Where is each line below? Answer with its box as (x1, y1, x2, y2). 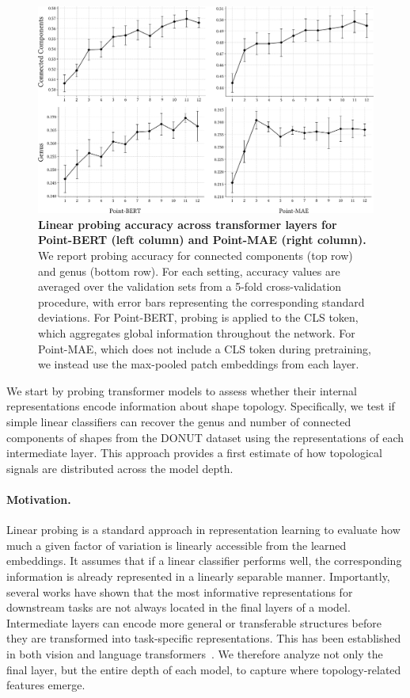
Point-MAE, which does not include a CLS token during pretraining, (38, 340, 371, 357)
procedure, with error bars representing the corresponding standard (38, 293, 365, 310)
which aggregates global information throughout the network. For (38, 325, 355, 341)
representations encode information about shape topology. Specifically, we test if (6, 398, 395, 414)
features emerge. (6, 677, 85, 693)
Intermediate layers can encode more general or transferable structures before (6, 614, 382, 631)
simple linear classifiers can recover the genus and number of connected (6, 413, 351, 429)
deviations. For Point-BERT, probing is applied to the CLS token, (38, 309, 359, 326)
